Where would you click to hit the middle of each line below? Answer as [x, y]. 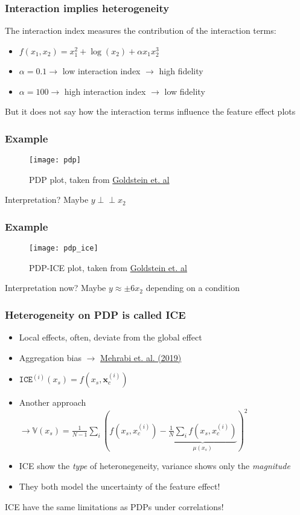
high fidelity [181, 70]
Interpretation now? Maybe [56, 288]
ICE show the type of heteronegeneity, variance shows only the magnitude [155, 466]
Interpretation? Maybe [47, 200]
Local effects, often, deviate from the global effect [110, 337]
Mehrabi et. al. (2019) [141, 357]
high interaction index [105, 91]
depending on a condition [193, 288]
